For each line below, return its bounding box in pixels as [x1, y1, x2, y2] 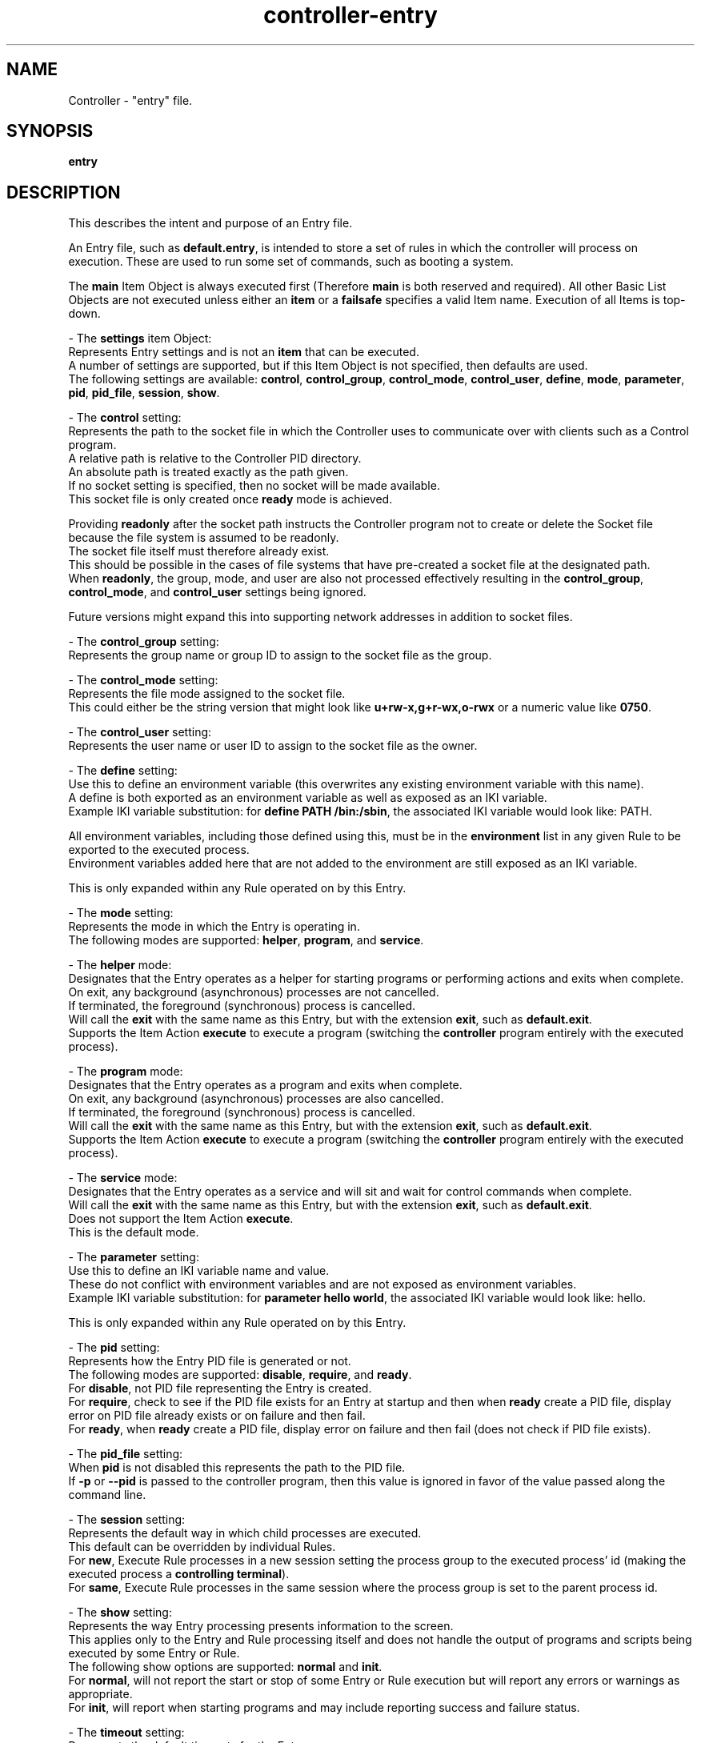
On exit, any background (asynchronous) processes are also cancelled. [68, 1092, 444, 1106]
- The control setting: [68, 411, 182, 425]
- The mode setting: [68, 906, 174, 920]
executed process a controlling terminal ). [68, 1567, 290, 1581]
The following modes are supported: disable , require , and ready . [68, 1368, 412, 1382]
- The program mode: [68, 1064, 183, 1079]
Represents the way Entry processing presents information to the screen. [68, 1619, 454, 1633]
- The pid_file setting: [68, 1447, 183, 1461]
